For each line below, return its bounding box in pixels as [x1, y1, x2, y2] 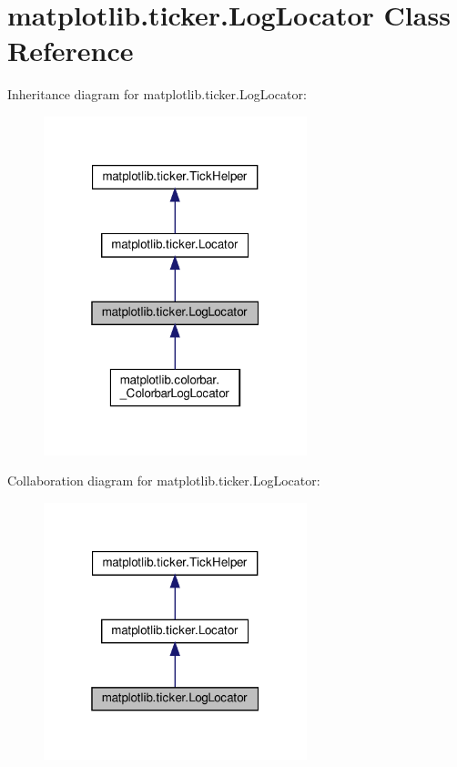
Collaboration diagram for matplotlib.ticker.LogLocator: [7, 471, 320, 490]
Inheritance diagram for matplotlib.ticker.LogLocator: [7, 85, 307, 104]
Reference [7, 32, 134, 69]
